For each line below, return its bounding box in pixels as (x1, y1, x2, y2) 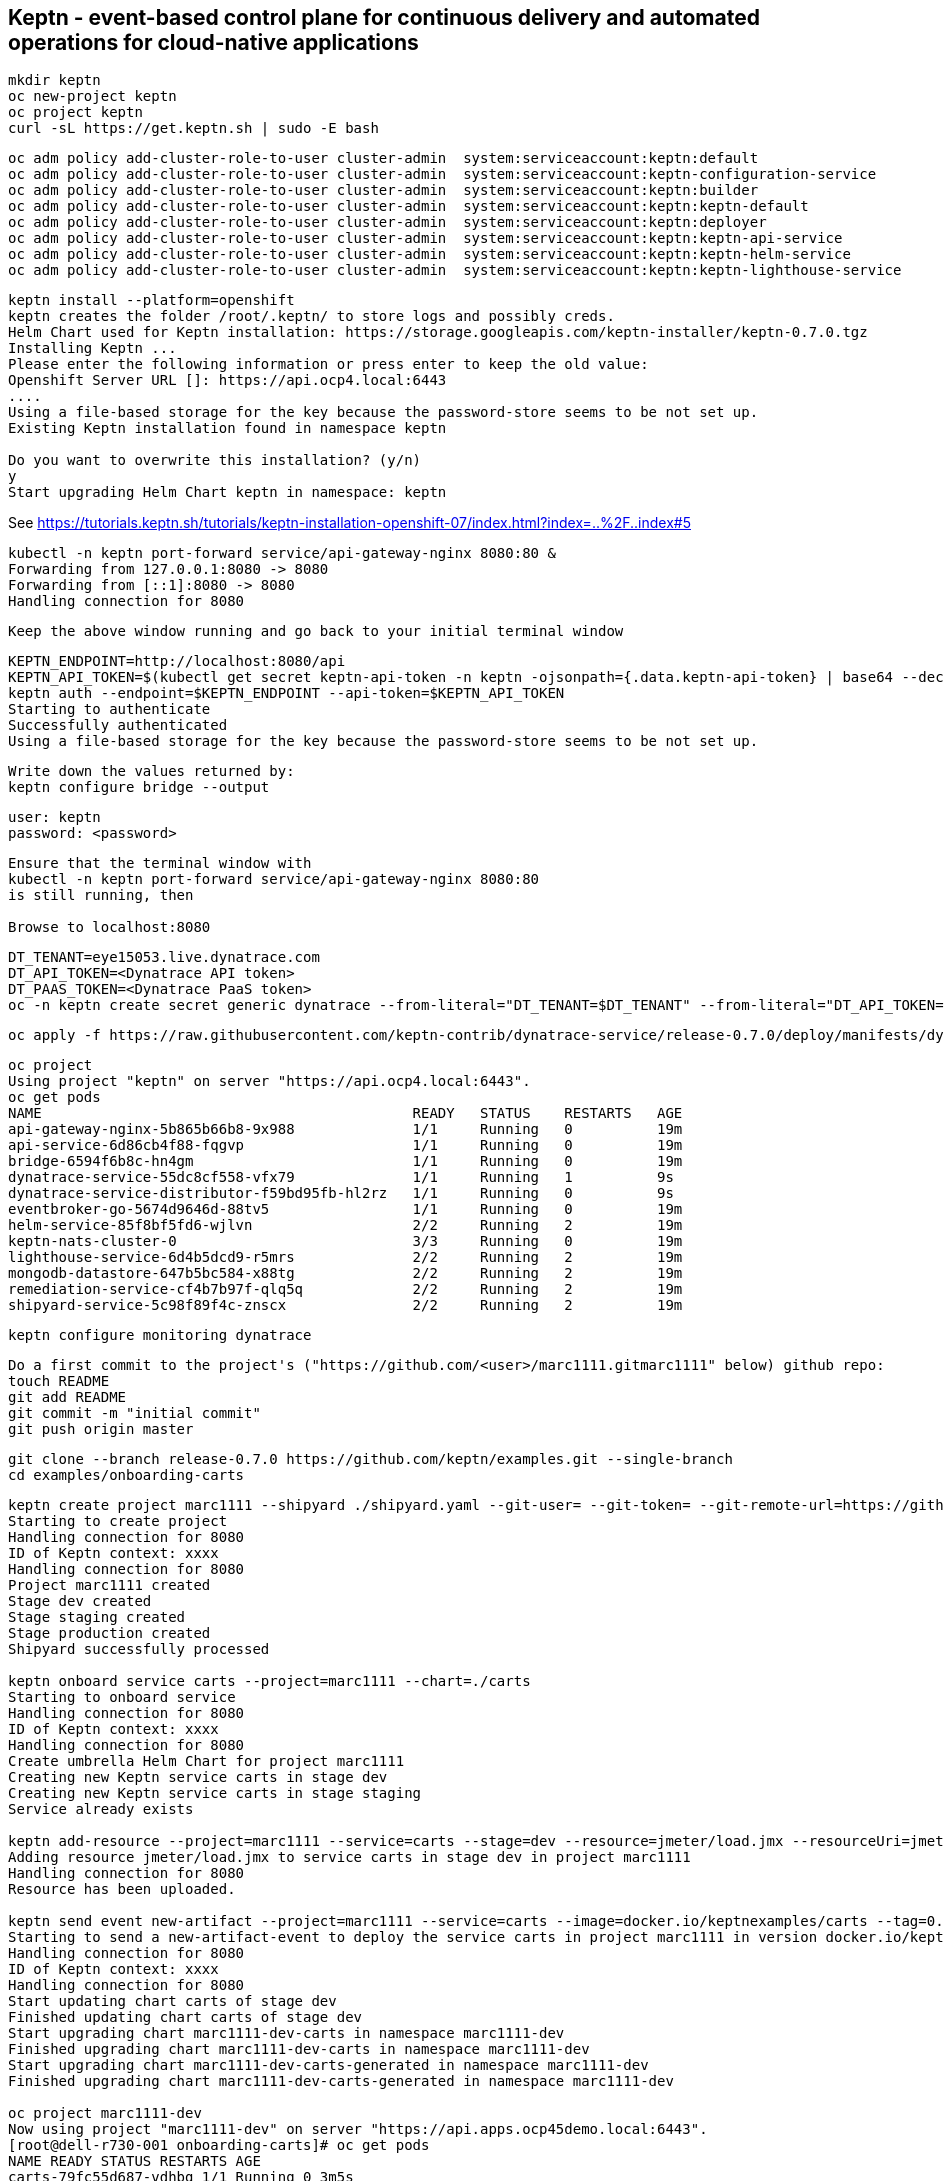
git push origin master (8, 1421, 194, 1438)
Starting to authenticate (8, 701, 211, 718)
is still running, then (8, 887, 194, 904)
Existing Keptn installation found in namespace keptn (8, 420, 447, 437)
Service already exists (8, 1801, 194, 1818)
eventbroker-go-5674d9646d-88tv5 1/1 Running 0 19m (8, 1201, 683, 1218)
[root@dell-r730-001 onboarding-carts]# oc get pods (8, 2137, 430, 2154)
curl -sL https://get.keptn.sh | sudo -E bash (8, 120, 379, 137)
